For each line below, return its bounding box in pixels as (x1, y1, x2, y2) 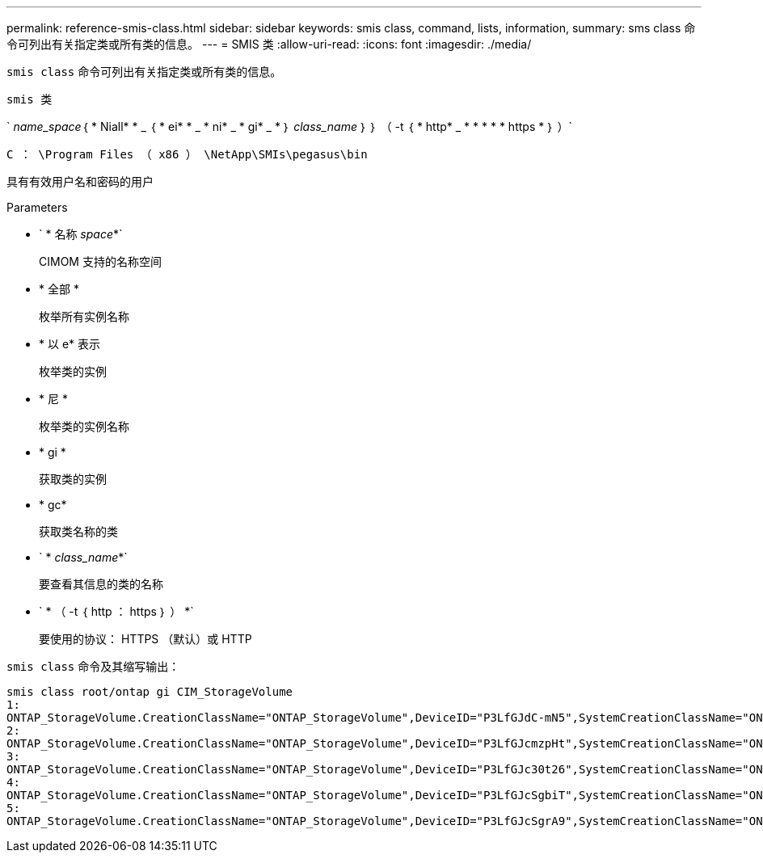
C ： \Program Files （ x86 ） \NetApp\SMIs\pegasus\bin (6, 148, 368, 161)
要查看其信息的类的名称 (39, 577, 163, 591)
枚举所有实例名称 (39, 309, 129, 323)
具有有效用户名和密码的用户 (6, 175, 154, 188)
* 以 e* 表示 (39, 337, 101, 351)
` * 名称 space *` (39, 227, 123, 241)
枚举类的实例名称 (39, 419, 129, 433)
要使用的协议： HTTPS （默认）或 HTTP (39, 632, 252, 646)
